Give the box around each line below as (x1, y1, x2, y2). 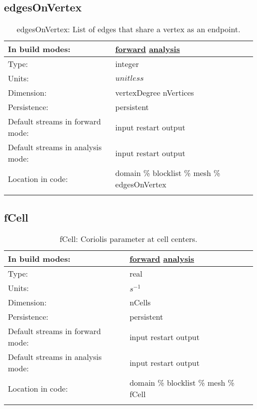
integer (115, 58, 139, 70)
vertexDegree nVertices (115, 87, 194, 99)
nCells (129, 296, 151, 308)
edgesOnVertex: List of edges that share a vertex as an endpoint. (16, 23, 241, 35)
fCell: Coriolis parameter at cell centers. (59, 233, 198, 245)
